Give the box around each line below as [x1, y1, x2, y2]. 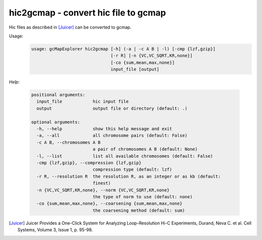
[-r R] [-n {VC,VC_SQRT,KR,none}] [110, 53, 193, 58]
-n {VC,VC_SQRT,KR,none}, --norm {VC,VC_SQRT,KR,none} [36, 187, 170, 193]
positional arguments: [31, 92, 85, 98]
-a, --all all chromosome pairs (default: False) [36, 133, 188, 138]
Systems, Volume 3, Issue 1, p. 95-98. [17, 227, 93, 233]
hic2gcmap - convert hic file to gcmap [9, 7, 166, 18]
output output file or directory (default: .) [36, 105, 188, 111]
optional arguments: [31, 119, 80, 125]
